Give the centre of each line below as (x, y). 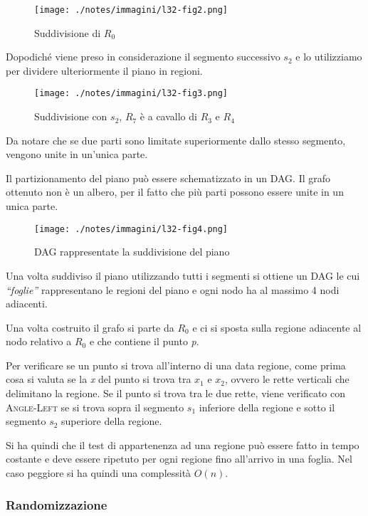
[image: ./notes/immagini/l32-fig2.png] (131, 10)
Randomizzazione (57, 504)
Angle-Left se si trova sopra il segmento (95, 407)
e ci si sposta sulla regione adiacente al (277, 327)
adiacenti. (27, 304)
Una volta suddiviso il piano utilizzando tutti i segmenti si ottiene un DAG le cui (183, 275)
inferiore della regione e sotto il (267, 407)
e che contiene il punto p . (144, 341)
